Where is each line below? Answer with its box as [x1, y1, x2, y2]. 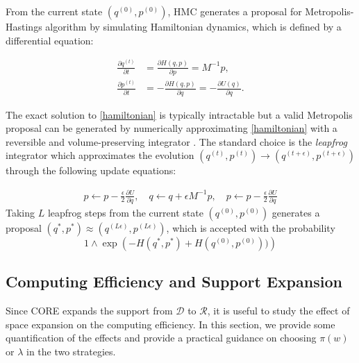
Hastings [6, 19, 42, 33]
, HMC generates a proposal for [167, 4, 302, 18]
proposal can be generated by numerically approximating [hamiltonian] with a [6, 121, 337, 135]
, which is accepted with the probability [166, 220, 335, 235]
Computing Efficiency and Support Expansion [6, 271, 342, 292]
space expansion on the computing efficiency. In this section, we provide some [6, 316, 335, 331]
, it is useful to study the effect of [207, 303, 350, 318]
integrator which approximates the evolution [6, 148, 194, 162]
